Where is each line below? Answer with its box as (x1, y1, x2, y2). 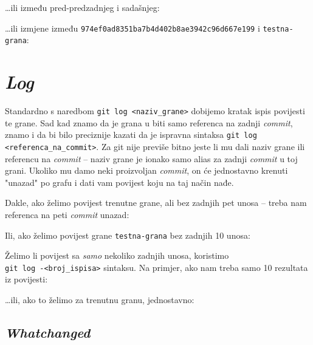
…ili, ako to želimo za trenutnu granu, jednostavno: (5, 293, 194, 306)
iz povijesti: (5, 273, 48, 285)
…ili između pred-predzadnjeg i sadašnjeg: (5, 1, 160, 13)
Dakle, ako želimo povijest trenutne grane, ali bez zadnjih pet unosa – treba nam (5, 196, 307, 209)
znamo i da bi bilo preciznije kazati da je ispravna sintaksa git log (5, 128, 257, 141)
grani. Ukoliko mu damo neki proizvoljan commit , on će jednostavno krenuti (5, 164, 288, 177)
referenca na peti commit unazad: (5, 208, 129, 220)
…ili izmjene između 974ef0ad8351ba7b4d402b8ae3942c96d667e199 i (5, 21, 260, 34)
